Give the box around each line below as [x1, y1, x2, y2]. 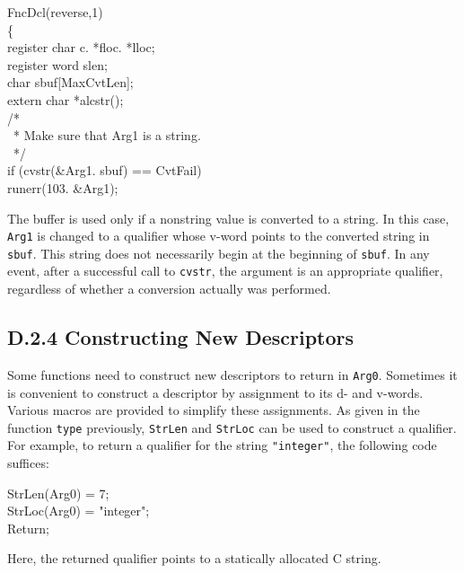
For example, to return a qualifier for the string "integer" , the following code [7, 436, 437, 454]
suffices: [7, 454, 49, 472]
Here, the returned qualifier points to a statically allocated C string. [7, 549, 381, 568]
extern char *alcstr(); [7, 90, 124, 109]
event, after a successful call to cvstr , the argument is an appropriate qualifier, [7, 261, 443, 280]
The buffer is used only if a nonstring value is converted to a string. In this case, [7, 208, 450, 227]
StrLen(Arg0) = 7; [7, 483, 109, 502]
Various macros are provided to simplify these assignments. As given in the [7, 401, 420, 419]
